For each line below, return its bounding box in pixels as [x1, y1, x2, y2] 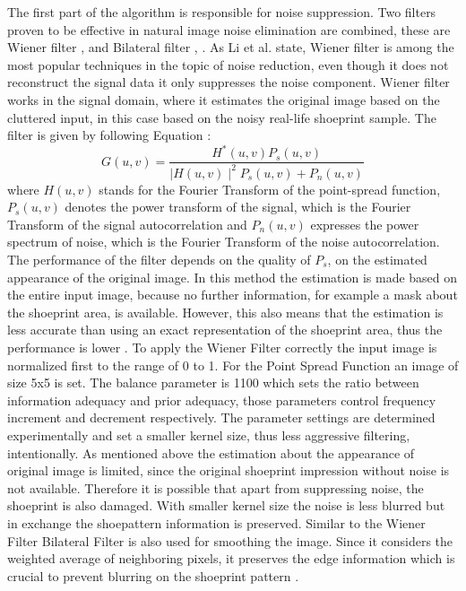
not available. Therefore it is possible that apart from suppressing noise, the [7, 478, 424, 497]
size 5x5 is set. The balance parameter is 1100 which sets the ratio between [7, 373, 419, 392]
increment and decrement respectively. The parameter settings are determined [7, 408, 436, 427]
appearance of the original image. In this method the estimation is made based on [7, 267, 458, 286]
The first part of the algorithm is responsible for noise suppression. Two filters [7, 3, 436, 21]
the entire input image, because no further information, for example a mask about [7, 285, 458, 304]
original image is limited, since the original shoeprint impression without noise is [7, 461, 450, 480]
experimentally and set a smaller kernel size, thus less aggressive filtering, [7, 425, 410, 444]
